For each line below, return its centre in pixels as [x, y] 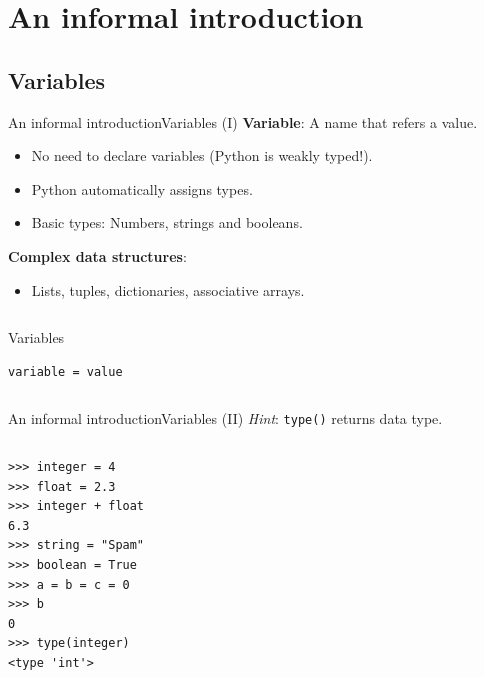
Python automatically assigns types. [142, 188]
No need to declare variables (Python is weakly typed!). [202, 155]
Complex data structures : [97, 255]
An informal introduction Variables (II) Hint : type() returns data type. [225, 418]
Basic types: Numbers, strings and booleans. [167, 222]
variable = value [65, 371]
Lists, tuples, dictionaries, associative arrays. [168, 289]
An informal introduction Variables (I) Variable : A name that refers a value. [243, 121]
